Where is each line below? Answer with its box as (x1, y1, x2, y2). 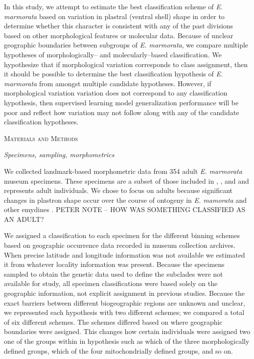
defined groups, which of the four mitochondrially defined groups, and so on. (4, 345, 233, 356)
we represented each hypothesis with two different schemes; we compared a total (4, 307, 245, 317)
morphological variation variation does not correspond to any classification (4, 88, 228, 98)
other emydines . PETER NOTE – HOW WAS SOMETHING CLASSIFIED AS (4, 204, 245, 215)
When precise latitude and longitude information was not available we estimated (4, 249, 245, 260)
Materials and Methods (4, 133, 78, 143)
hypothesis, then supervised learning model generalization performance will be (4, 97, 239, 107)
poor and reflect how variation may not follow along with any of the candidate (4, 107, 239, 117)
